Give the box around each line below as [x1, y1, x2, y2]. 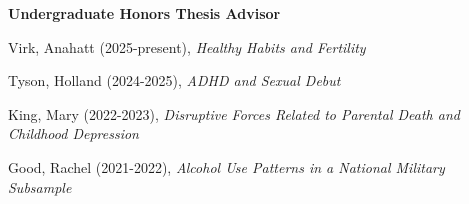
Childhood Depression [8, 123, 139, 144]
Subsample [8, 176, 72, 197]
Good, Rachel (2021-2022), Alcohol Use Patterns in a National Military [8, 156, 445, 177]
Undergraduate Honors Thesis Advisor [8, 3, 281, 23]
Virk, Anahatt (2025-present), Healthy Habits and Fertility [8, 36, 366, 57]
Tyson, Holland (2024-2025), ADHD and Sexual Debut [8, 70, 341, 91]
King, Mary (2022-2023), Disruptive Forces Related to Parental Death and [8, 103, 460, 124]
